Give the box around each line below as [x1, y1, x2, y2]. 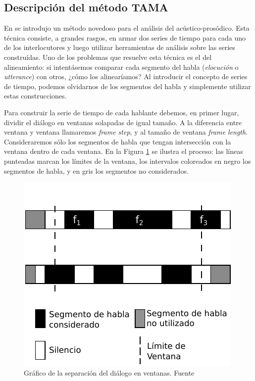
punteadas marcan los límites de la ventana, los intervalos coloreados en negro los [4, 155, 251, 166]
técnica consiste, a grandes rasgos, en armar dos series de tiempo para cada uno [4, 32, 246, 43]
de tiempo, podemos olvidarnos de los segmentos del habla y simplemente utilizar [4, 81, 251, 91]
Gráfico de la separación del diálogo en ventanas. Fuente [24, 367, 195, 378]
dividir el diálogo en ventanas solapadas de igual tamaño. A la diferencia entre [4, 117, 242, 127]
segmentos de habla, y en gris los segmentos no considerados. [4, 165, 189, 176]
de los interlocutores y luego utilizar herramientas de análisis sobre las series [4, 42, 235, 52]
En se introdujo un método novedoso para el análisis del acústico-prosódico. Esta [4, 23, 250, 33]
